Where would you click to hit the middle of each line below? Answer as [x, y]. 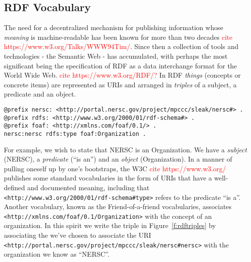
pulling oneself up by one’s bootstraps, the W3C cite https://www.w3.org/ [115, 168]
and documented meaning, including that [88, 187]
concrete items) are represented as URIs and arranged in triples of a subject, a [120, 84]
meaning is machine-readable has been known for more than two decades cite [118, 37]
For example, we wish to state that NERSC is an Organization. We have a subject [125, 149]
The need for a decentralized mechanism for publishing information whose [114, 27]
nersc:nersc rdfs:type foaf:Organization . [75, 134]
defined [15, 187]
